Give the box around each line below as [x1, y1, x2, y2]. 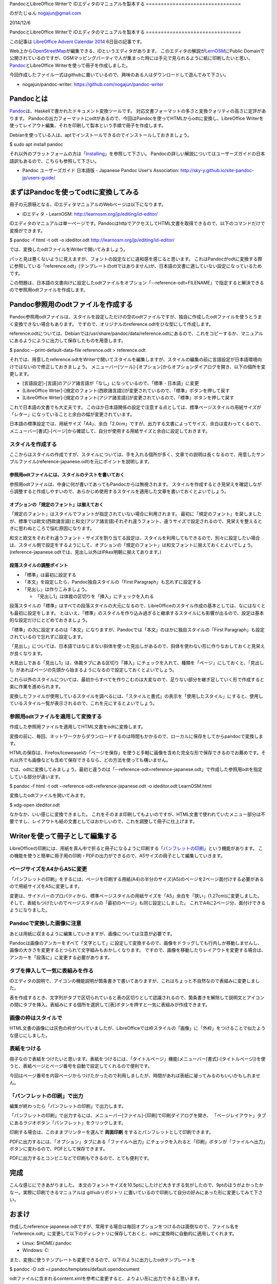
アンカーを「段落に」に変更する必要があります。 [9, 954, 113, 960]
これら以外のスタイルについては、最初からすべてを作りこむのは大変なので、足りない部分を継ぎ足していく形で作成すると [9, 676, 265, 683]
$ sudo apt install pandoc [9, 141, 64, 147]
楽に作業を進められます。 [9, 684, 64, 690]
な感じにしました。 [9, 1032, 50, 1038]
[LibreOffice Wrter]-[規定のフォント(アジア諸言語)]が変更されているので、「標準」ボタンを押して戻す [22, 394, 234, 401]
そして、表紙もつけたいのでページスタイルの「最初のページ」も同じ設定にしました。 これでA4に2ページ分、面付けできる [9, 900, 266, 906]
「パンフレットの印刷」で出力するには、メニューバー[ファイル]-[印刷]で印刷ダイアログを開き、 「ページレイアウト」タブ [9, 1112, 266, 1119]
